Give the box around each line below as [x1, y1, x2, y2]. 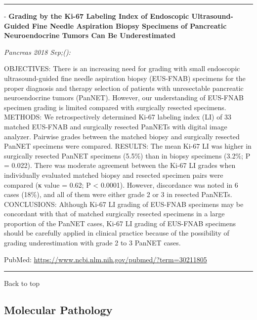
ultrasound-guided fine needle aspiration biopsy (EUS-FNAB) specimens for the [4, 73, 246, 83]
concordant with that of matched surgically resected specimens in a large [4, 208, 225, 219]
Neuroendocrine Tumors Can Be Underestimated [4, 30, 175, 40]
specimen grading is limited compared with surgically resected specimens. [4, 102, 226, 112]
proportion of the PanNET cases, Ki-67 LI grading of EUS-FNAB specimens [4, 218, 236, 228]
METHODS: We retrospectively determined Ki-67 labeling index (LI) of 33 [4, 112, 232, 122]
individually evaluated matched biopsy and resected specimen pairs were [4, 169, 223, 180]
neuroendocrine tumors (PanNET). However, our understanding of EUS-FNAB [4, 92, 244, 103]
